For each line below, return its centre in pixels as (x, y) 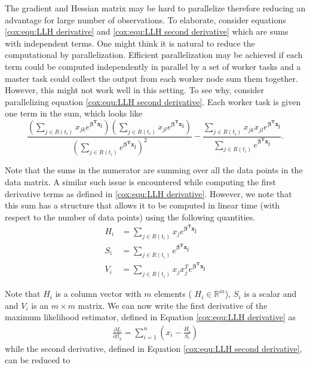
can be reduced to (38, 360)
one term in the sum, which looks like (74, 113)
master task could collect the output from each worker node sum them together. (151, 78)
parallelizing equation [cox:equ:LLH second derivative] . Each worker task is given (153, 101)
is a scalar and (270, 294)
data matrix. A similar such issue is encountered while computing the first (141, 181)
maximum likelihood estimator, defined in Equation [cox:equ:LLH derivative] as (150, 317)
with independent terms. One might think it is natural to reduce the (130, 43)
